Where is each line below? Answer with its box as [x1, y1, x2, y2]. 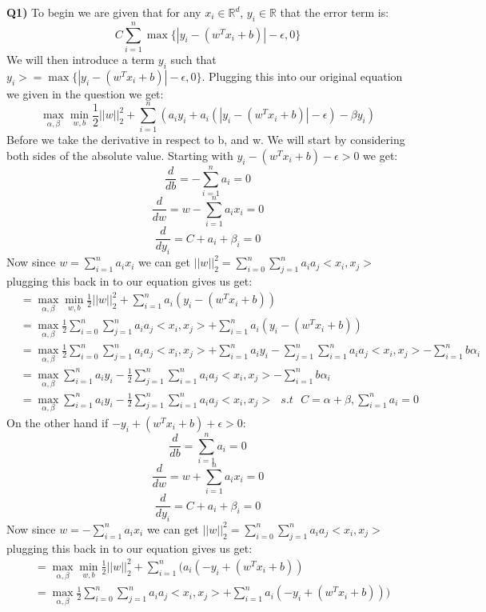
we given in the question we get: [6, 85, 164, 102]
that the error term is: [280, 4, 389, 20]
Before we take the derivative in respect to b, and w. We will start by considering [6, 131, 405, 148]
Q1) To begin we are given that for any [6, 4, 201, 20]
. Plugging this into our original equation [201, 67, 403, 84]
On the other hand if [6, 414, 109, 430]
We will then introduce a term [6, 50, 155, 67]
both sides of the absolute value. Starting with [6, 147, 233, 164]
